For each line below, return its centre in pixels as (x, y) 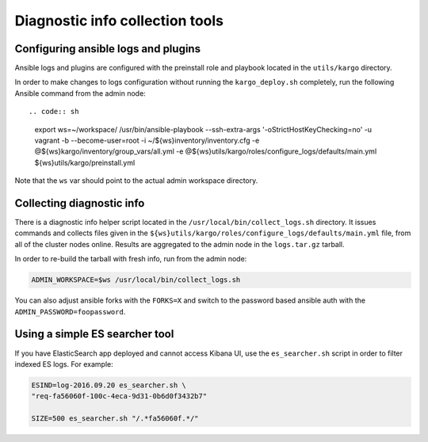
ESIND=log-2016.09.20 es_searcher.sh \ (109, 385)
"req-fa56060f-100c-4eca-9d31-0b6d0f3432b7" (119, 396)
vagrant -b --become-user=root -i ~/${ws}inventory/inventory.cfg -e (147, 141)
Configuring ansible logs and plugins (108, 49)
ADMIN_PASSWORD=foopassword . (70, 311)
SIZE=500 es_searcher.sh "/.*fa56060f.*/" (115, 419)
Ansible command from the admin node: (80, 93)
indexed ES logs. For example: (64, 364)
